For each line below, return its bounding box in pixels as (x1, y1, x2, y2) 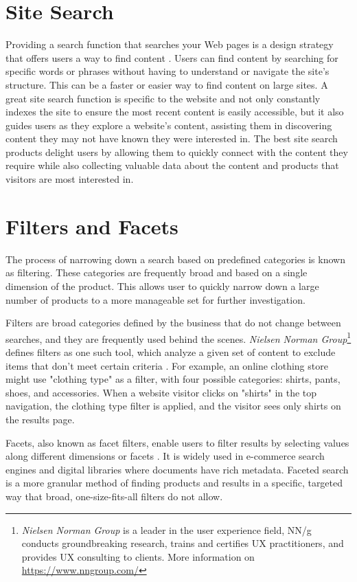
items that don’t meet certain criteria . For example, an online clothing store (5, 358, 328, 372)
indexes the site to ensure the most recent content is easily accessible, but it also (5, 104, 344, 119)
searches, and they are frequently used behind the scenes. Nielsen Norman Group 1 (5, 329, 352, 346)
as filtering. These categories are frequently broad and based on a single (5, 265, 308, 280)
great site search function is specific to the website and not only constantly (5, 91, 321, 105)
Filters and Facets (5, 212, 178, 240)
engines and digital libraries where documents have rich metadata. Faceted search (5, 462, 349, 476)
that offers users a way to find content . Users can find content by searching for (5, 50, 338, 65)
